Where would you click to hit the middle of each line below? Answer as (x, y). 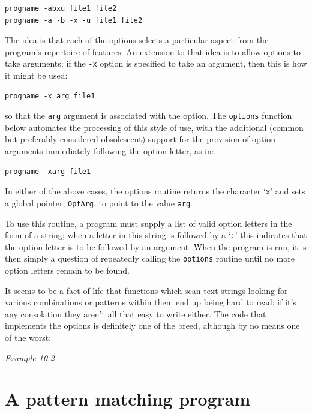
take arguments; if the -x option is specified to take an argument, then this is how (156, 63)
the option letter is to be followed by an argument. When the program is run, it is (156, 246)
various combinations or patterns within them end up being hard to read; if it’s (151, 302)
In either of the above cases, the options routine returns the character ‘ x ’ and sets (155, 191)
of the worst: (28, 337)
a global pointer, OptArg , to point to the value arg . (99, 202)
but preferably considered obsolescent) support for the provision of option (140, 139)
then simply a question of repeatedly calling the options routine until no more (150, 258)
